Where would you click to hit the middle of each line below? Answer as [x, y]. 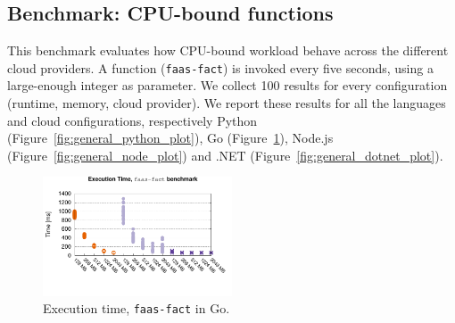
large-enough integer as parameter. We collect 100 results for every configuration [227, 85]
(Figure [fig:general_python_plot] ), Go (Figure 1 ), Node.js [170, 138]
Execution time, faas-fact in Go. [136, 308]
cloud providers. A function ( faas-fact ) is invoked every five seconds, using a [220, 67]
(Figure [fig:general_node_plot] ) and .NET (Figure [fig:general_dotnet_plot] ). [225, 155]
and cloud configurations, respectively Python [132, 120]
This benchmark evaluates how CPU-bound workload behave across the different [228, 50]
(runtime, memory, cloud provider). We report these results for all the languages [227, 103]
